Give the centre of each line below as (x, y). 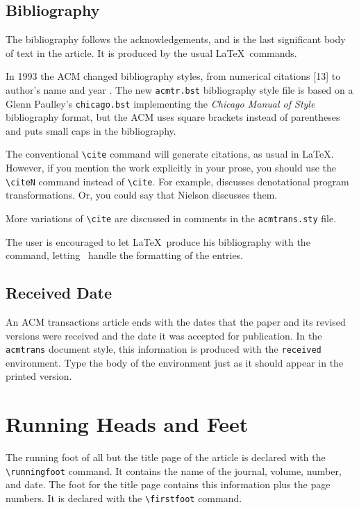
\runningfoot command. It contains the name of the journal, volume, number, (174, 470)
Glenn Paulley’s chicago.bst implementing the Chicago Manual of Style (160, 103)
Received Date (59, 293)
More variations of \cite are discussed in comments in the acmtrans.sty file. (171, 218)
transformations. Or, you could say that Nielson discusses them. (142, 195)
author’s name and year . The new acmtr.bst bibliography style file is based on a (179, 89)
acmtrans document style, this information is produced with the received (164, 349)
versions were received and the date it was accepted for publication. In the (164, 335)
